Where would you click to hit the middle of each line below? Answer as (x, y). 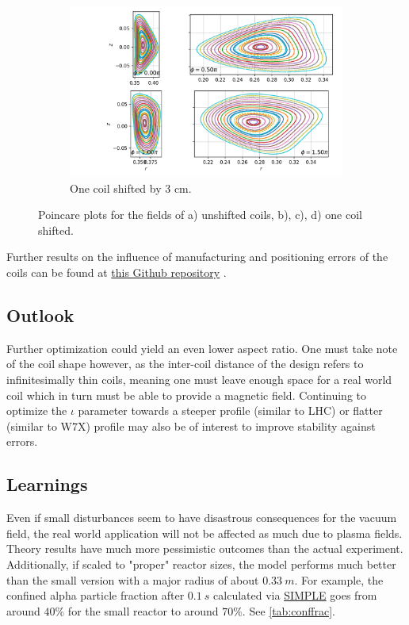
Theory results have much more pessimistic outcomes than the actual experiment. (205, 548)
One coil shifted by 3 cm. (131, 188)
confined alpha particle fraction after (96, 595)
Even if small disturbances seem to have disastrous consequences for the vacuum (202, 518)
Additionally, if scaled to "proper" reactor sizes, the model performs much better (201, 564)
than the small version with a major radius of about (133, 579)
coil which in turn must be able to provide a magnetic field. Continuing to (187, 395)
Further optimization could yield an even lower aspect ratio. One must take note (202, 348)
